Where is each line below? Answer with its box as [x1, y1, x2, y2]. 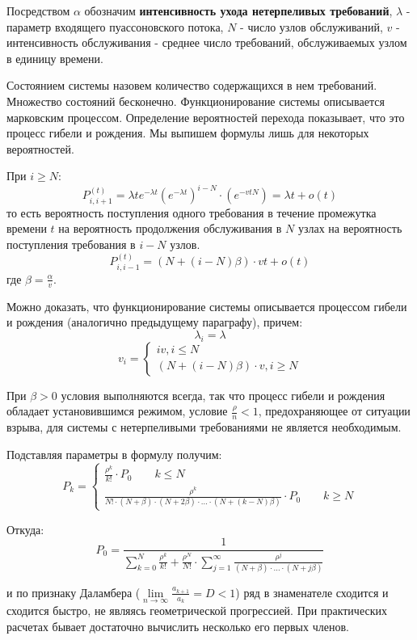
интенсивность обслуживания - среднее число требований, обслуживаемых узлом [6, 34, 407, 51]
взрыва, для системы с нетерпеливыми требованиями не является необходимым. [6, 419, 402, 436]
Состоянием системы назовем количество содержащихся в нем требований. [6, 77, 377, 94]
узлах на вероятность [297, 220, 402, 237]
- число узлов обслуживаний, [240, 18, 383, 35]
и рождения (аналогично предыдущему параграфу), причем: [6, 314, 303, 331]
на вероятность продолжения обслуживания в [58, 220, 282, 237]
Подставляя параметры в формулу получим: [6, 445, 222, 462]
